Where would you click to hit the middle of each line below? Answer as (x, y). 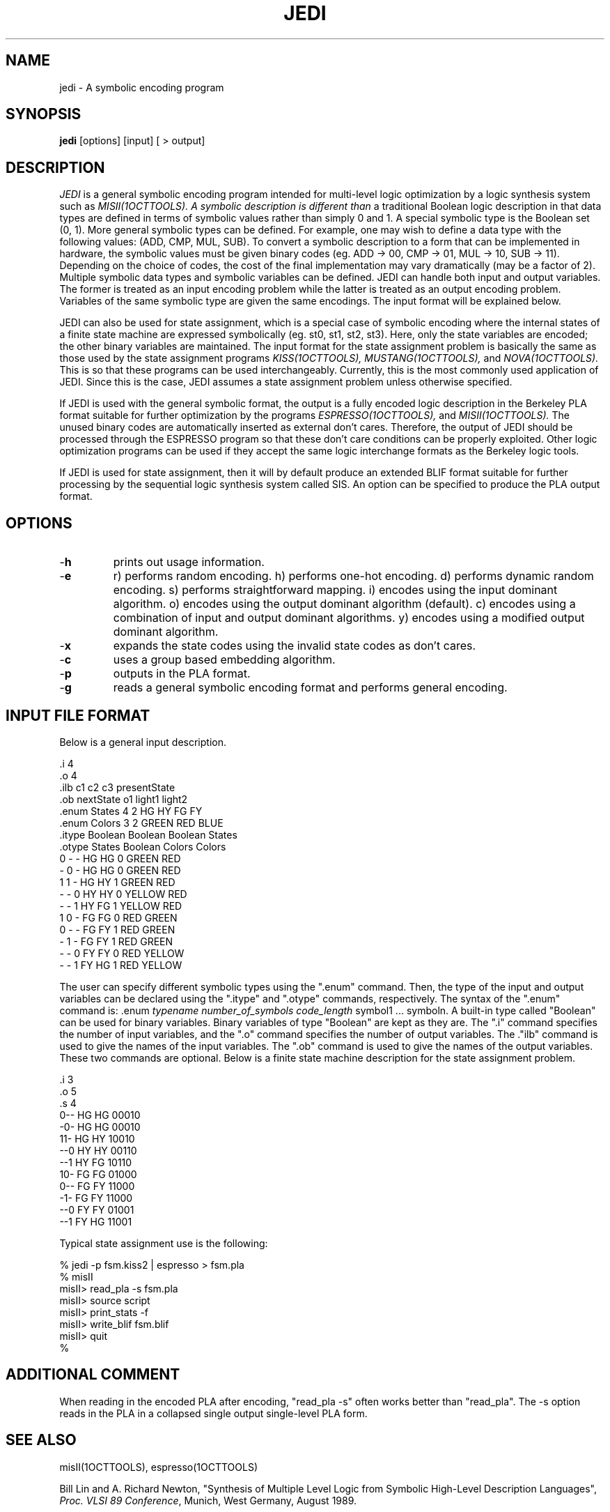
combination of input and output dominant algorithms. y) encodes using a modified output (349, 618)
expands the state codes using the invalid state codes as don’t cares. (295, 646)
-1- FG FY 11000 (96, 1198)
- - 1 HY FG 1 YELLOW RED (121, 906)
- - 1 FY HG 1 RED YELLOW (121, 965)
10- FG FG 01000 (98, 1174)
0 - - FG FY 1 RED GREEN (117, 929)
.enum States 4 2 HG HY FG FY (131, 811)
